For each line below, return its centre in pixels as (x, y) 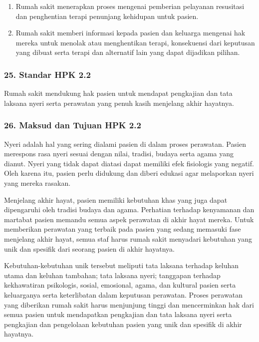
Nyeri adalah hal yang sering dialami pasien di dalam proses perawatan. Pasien (125, 144)
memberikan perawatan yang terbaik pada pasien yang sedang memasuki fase (123, 229)
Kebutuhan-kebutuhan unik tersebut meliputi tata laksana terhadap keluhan (122, 265)
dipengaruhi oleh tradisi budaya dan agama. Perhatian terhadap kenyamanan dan (129, 209)
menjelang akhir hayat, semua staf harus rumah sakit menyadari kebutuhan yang (128, 238)
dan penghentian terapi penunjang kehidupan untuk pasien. (107, 16)
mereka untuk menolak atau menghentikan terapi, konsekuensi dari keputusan (135, 42)
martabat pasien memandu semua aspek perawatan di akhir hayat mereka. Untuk (129, 219)
